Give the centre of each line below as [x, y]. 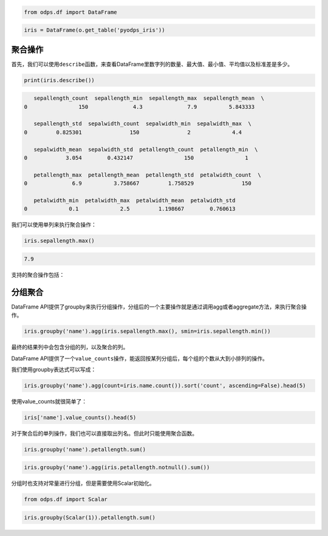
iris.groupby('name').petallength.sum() [85, 449]
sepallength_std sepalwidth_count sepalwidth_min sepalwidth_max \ [143, 124]
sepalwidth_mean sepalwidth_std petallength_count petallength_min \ [146, 149]
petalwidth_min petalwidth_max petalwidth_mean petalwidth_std [135, 200]
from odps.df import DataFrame [71, 12]
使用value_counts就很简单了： [49, 401]
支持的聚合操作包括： [38, 274]
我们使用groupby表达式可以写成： [54, 369]
